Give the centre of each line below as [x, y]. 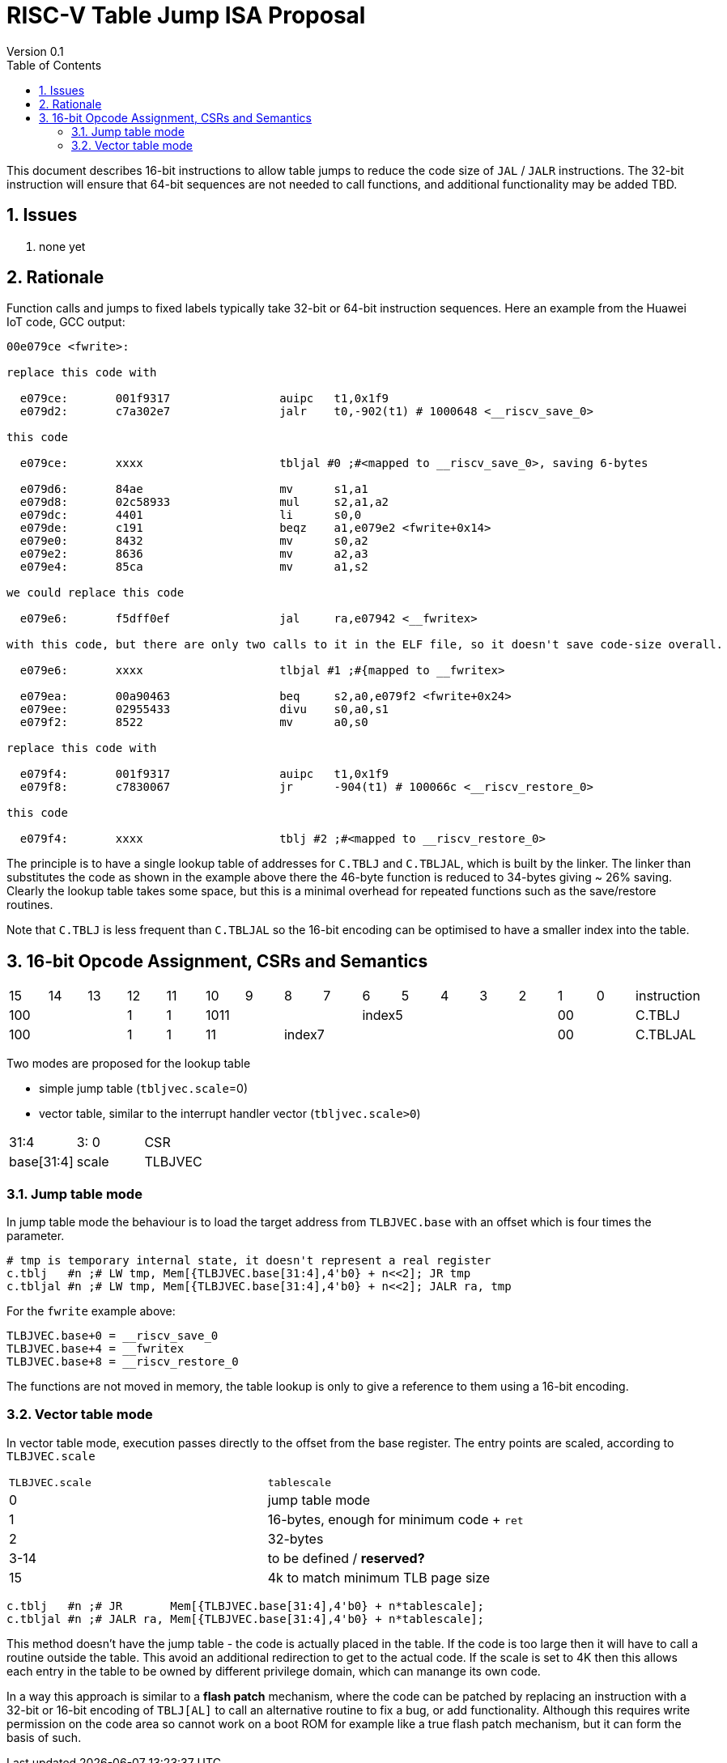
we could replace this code [96, 593]
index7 [304, 1035]
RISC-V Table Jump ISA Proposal [186, 15]
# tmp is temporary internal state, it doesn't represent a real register [249, 1261]
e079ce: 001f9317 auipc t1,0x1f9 [204, 399]
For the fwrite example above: [91, 1311]
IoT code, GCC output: [66, 322]
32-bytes [295, 1538]
